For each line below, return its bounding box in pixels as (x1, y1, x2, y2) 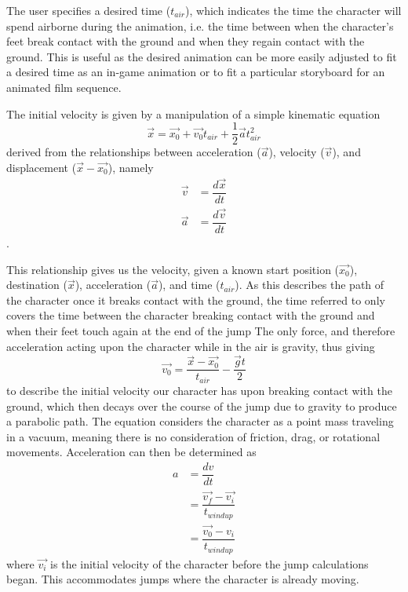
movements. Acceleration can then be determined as (6, 444, 257, 460)
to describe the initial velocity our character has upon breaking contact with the (6, 382, 392, 398)
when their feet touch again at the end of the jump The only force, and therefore (6, 323, 395, 338)
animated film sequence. (6, 79, 122, 95)
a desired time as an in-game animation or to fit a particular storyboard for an (6, 64, 385, 80)
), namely (107, 159, 154, 175)
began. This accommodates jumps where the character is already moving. (6, 571, 359, 587)
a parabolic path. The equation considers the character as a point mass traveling (6, 413, 394, 429)
